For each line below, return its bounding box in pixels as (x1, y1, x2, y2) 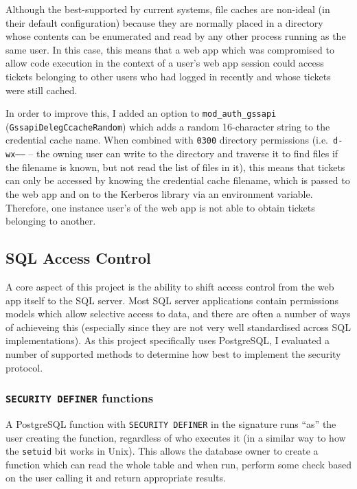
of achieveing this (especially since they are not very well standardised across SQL (5, 319, 351, 334)
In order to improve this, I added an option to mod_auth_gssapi (5, 106, 277, 120)
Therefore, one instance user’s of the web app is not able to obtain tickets (5, 200, 315, 214)
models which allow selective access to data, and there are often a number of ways (5, 306, 351, 321)
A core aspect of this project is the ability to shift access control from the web (5, 279, 334, 293)
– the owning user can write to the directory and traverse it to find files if (28, 146, 338, 161)
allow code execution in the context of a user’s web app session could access (5, 56, 324, 70)
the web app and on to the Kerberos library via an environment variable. (5, 186, 313, 201)
